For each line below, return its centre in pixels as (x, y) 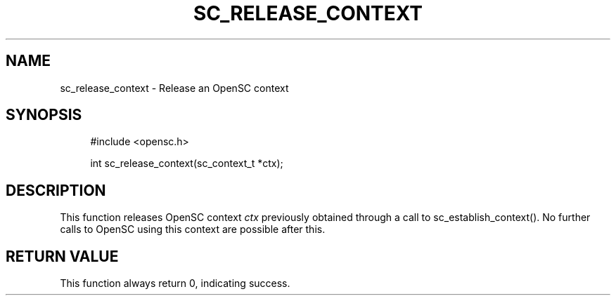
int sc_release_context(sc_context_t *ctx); (187, 163)
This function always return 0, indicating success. (175, 283)
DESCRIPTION (56, 190)
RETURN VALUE (62, 256)
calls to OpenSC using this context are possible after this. (193, 229)
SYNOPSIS (44, 115)
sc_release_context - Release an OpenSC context (174, 88)
